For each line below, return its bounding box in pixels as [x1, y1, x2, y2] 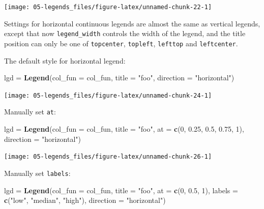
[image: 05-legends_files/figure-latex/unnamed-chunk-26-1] [4, 153, 212, 161]
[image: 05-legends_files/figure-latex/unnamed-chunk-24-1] [4, 92, 212, 99]
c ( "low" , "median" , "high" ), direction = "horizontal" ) [4, 195, 166, 205]
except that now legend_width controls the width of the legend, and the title [4, 28, 246, 39]
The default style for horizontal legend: [4, 55, 126, 66]
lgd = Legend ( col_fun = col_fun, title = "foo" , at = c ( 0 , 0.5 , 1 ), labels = [4, 185, 238, 195]
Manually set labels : [4, 167, 71, 178]
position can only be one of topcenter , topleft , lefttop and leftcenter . [4, 38, 238, 48]
